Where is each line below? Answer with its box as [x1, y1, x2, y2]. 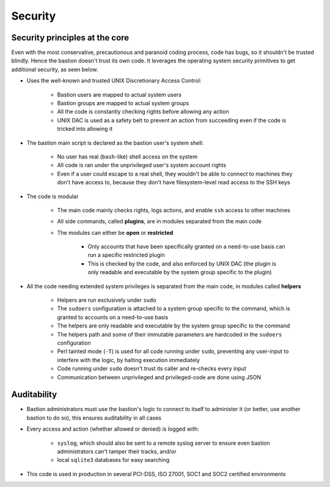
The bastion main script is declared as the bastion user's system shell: [26, 139, 204, 146]
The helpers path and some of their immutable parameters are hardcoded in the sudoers [57, 330, 282, 338]
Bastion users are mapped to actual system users [57, 91, 182, 98]
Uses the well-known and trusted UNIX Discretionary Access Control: [26, 77, 202, 84]
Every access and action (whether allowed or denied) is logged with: [26, 425, 200, 433]
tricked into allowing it [57, 125, 113, 133]
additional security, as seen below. [11, 65, 98, 73]
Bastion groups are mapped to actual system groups [57, 100, 189, 107]
